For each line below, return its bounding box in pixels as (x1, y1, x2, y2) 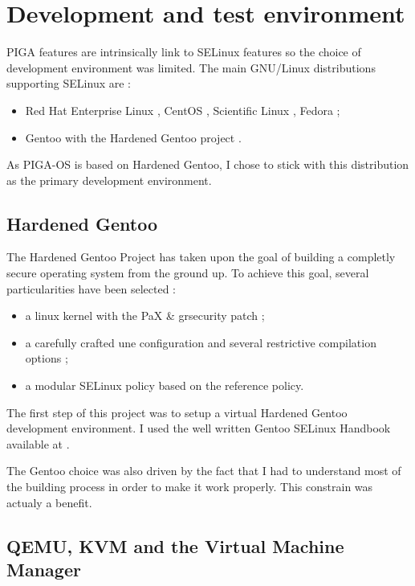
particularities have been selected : (6, 280, 176, 297)
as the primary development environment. (6, 171, 212, 188)
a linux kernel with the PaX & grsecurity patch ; (25, 307, 265, 324)
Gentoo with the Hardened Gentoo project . (25, 129, 242, 145)
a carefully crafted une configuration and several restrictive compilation (25, 334, 376, 350)
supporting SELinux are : (6, 75, 131, 92)
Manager (6, 556, 81, 581)
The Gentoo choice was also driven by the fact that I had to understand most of (6, 462, 401, 479)
